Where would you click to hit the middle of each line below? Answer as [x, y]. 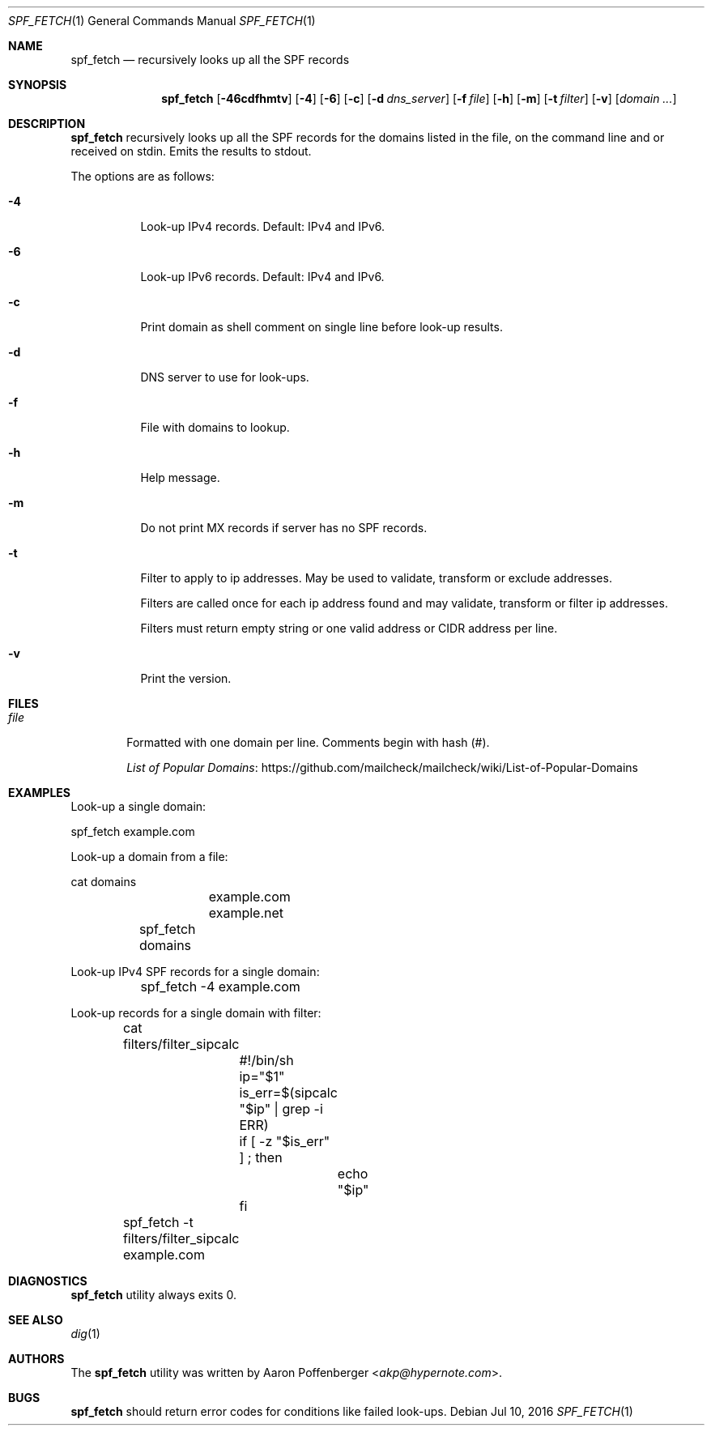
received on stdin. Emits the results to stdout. [191, 151]
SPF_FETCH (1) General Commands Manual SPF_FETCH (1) [162, 21]
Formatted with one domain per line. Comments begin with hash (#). [308, 742]
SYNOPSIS [38, 85]
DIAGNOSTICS [48, 1281]
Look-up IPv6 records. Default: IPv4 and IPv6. [262, 277]
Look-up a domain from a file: [149, 857]
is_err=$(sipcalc [288, 1093]
